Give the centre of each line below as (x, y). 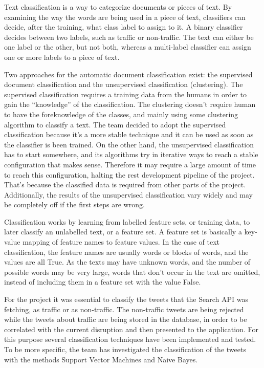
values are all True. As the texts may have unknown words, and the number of (127, 262)
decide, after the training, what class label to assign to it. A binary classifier (124, 27)
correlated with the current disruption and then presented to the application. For (131, 329)
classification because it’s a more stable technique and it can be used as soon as (129, 134)
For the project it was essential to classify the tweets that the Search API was (126, 299)
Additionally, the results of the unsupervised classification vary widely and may (128, 194)
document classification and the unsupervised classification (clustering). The (124, 84)
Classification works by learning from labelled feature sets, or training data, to (127, 221)
